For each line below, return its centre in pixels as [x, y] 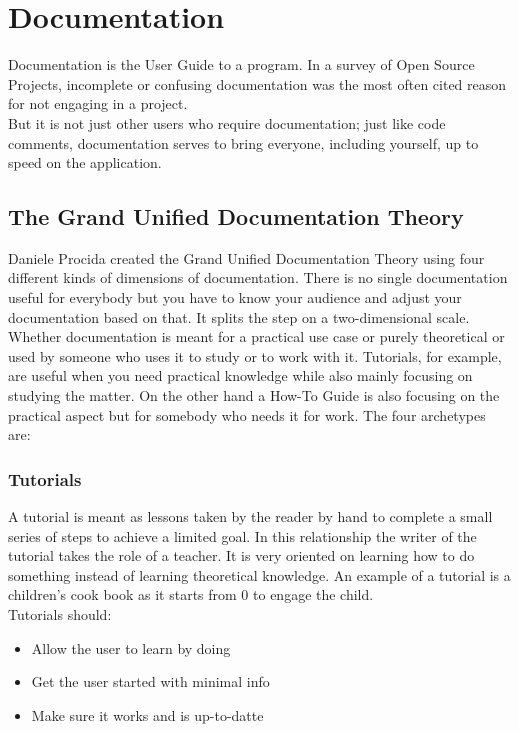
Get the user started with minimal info [150, 681]
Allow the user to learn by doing [131, 647]
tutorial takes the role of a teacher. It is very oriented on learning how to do [241, 555]
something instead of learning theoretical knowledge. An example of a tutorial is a [259, 574]
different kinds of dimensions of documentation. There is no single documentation [258, 277]
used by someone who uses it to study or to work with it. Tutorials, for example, [255, 355]
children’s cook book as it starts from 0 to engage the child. [191, 594]
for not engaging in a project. [98, 103]
